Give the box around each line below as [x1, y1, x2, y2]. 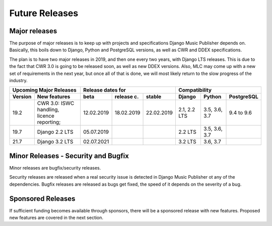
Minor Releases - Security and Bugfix [9, 152, 129, 160]
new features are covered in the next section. [9, 214, 103, 220]
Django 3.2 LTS [37, 138, 74, 145]
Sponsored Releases [9, 194, 76, 203]
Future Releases [9, 8, 79, 19]
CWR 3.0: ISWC [37, 100, 75, 107]
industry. [9, 78, 28, 84]
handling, [37, 106, 59, 113]
